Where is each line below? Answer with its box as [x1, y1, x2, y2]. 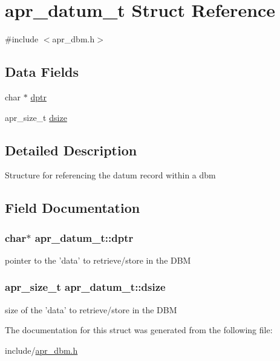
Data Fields [5, 62, 79, 81]
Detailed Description [5, 140, 137, 159]
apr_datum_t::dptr [34, 230, 134, 245]
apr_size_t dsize [5, 111, 67, 123]
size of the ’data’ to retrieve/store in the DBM [5, 303, 177, 316]
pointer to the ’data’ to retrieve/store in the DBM [5, 253, 191, 266]
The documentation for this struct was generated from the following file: [5, 324, 273, 336]
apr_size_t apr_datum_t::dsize [5, 279, 166, 294]
